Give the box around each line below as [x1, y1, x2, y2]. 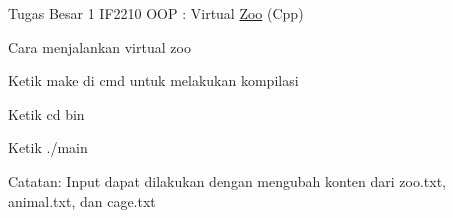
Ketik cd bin [8, 103, 85, 124]
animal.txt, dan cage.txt [8, 190, 156, 211]
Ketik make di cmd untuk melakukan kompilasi [8, 70, 299, 91]
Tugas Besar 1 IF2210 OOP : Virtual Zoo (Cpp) [8, 3, 304, 23]
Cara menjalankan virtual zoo [8, 36, 191, 57]
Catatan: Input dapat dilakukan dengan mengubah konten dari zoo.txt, [8, 170, 447, 191]
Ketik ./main [8, 137, 88, 158]
